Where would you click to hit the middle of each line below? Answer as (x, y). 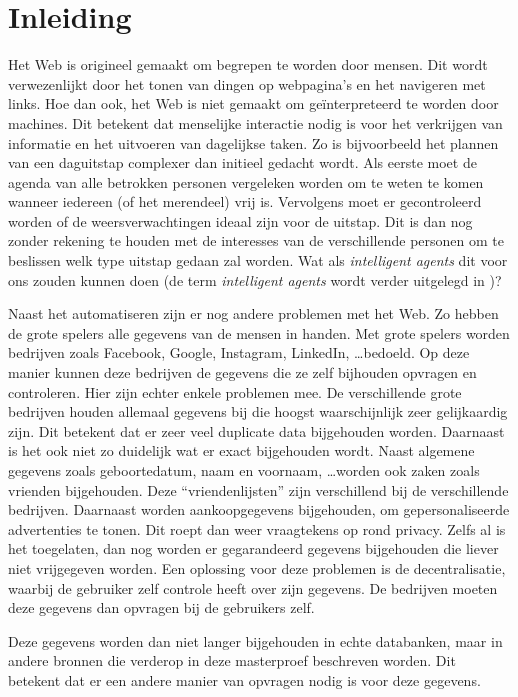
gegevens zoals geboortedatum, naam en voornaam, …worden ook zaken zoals (244, 470)
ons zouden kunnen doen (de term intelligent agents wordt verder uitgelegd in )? (255, 279)
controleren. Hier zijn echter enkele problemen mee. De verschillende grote (235, 391)
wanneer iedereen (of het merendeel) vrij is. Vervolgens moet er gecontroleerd (245, 201)
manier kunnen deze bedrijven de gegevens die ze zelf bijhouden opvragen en (242, 372)
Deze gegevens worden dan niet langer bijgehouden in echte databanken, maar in (255, 640)
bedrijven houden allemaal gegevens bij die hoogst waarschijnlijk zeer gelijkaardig (258, 411)
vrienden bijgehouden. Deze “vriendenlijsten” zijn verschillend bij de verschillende (258, 489)
